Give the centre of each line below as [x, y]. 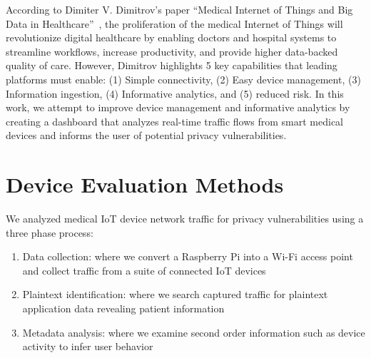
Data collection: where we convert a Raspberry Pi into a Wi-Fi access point [188, 256]
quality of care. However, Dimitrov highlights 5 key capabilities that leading [172, 65]
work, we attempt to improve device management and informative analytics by [178, 107]
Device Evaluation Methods [145, 184]
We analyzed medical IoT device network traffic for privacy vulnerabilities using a [185, 219]
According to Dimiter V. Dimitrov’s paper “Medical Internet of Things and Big [179, 9]
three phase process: [50, 232]
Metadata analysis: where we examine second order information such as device [194, 332]
